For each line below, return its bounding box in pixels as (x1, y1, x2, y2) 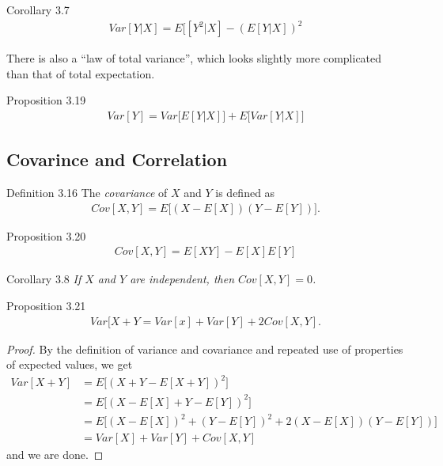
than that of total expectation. (6, 65, 155, 81)
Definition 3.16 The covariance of (6, 184, 168, 201)
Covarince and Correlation (6, 147, 228, 172)
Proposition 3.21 (6, 297, 86, 313)
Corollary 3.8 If (6, 271, 81, 287)
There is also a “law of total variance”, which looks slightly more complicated (6, 50, 382, 66)
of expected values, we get (6, 356, 133, 373)
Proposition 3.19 (6, 92, 86, 108)
